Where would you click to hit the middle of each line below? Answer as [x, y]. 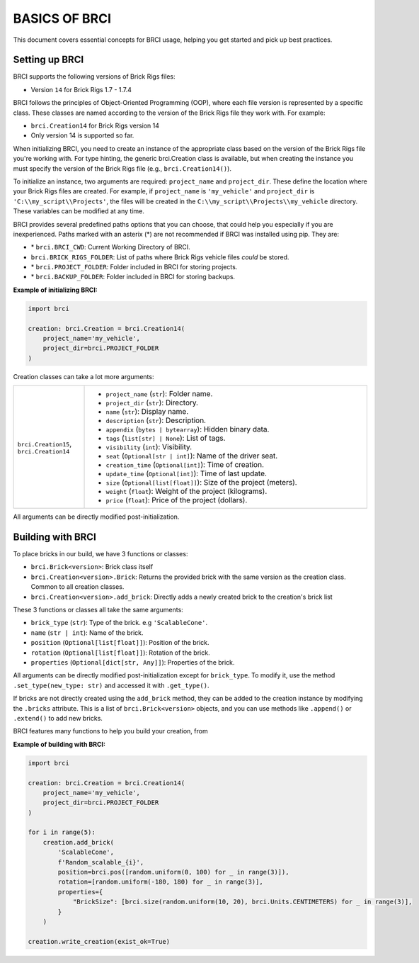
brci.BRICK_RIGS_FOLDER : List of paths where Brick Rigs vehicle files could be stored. [160, 257]
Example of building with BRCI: [59, 744]
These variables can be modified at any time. [79, 211]
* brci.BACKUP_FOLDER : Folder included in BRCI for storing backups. [133, 277]
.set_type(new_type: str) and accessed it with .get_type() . [111, 685]
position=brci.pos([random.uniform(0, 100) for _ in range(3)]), [173, 872]
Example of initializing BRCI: [56, 290]
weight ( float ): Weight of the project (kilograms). [186, 491]
